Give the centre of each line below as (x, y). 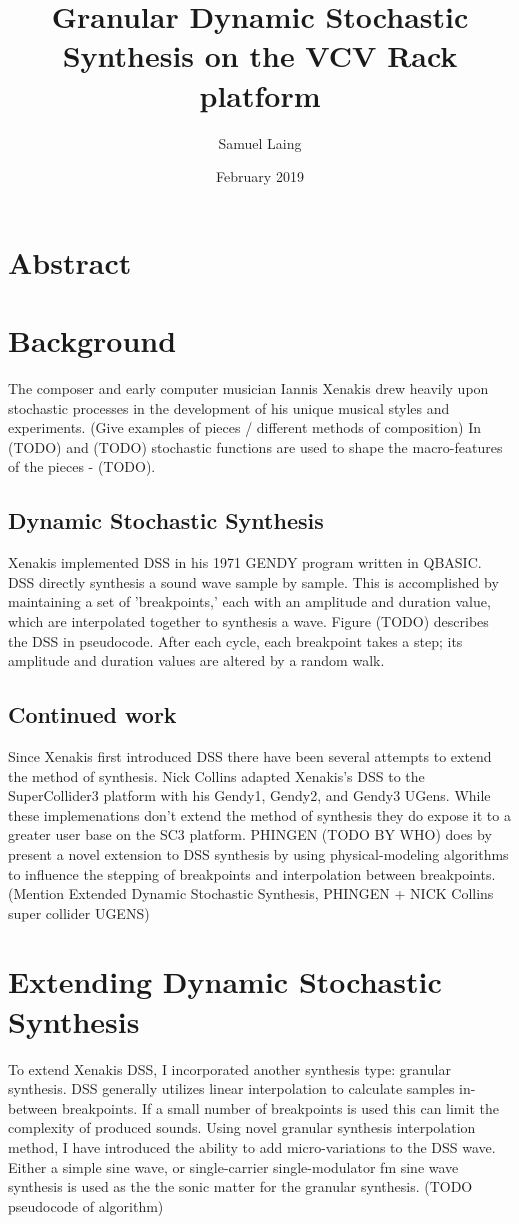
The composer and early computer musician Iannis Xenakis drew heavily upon (248, 388)
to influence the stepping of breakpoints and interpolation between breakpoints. (252, 873)
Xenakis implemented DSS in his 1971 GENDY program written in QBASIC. (245, 562)
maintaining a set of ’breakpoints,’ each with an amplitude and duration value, (249, 601)
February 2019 (260, 176)
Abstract (70, 261)
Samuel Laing (260, 142)
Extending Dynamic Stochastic (225, 981)
